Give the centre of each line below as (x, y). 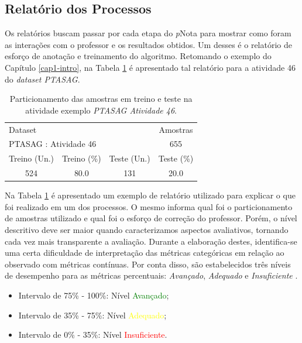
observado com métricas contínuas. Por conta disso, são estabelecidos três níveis (148, 264)
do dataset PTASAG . (42, 79)
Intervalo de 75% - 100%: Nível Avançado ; (94, 295)
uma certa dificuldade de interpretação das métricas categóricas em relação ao (145, 253)
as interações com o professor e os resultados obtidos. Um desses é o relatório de (148, 44)
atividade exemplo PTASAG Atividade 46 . (101, 110)
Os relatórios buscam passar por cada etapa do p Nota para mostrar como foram (148, 33)
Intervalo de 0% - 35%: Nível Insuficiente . (93, 335)
